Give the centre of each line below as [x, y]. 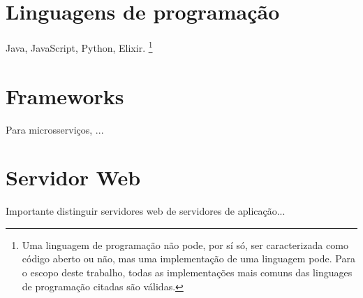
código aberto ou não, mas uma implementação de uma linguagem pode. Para [188, 258]
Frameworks [65, 95]
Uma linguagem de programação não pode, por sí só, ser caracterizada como [185, 244]
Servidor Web [73, 177]
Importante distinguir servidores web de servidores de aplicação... [146, 211]
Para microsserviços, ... [55, 129]
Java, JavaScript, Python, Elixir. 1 [79, 47]
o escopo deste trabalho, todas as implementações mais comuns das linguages [187, 272]
